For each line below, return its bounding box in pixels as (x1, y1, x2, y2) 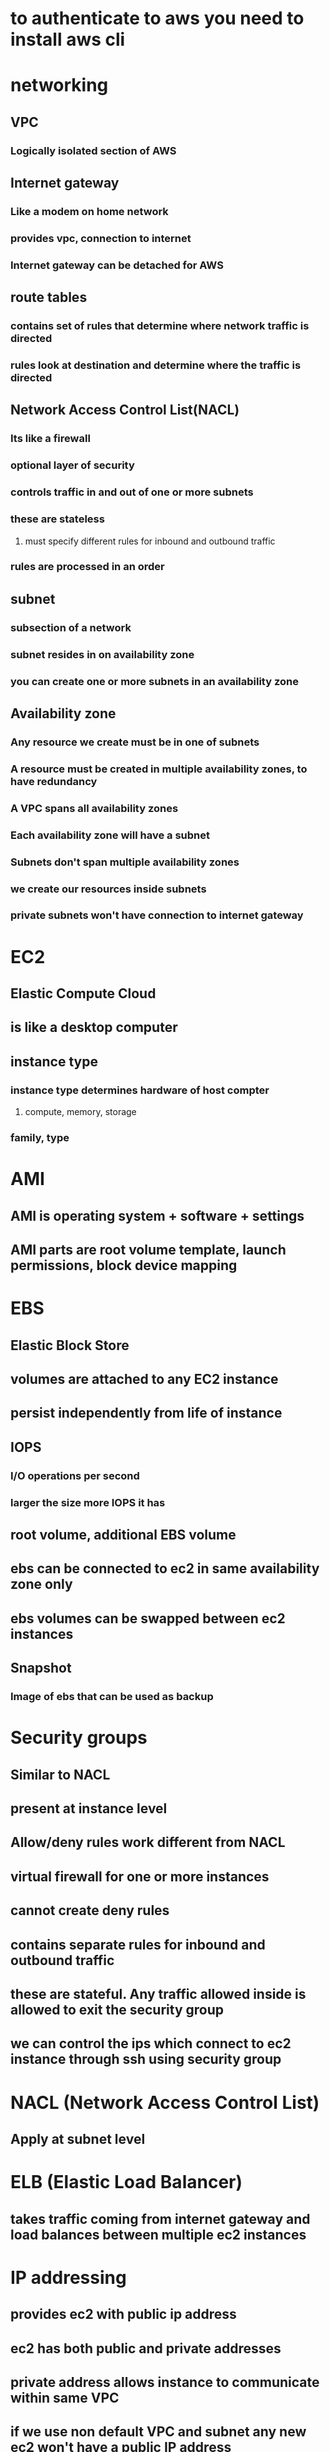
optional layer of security (10, 458, 135, 472)
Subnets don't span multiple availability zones (10, 855, 240, 869)
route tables (10, 289, 88, 306)
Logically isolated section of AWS (10, 143, 177, 157)
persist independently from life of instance (10, 1405, 283, 1422)
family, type (10, 1131, 70, 1145)
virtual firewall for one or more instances (10, 1868, 270, 1885)
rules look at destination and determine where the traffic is (10, 358, 302, 372)
